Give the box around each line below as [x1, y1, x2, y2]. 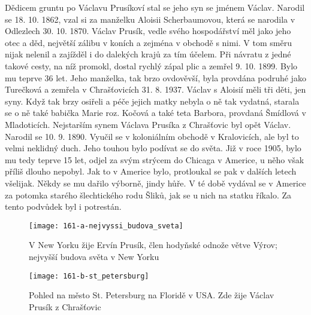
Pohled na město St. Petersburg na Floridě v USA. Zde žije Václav [29, 289, 274, 301]
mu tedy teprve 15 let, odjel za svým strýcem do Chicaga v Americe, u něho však [5, 153, 304, 166]
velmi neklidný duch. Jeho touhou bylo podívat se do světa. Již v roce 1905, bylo [5, 142, 301, 154]
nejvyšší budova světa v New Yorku [29, 250, 159, 262]
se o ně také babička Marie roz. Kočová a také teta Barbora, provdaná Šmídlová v [5, 106, 306, 119]
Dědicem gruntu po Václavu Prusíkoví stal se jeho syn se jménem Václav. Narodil [5, 1, 305, 13]
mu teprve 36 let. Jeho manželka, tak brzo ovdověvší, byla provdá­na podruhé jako [5, 71, 306, 84]
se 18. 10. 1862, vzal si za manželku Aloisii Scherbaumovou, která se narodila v [5, 13, 295, 25]
